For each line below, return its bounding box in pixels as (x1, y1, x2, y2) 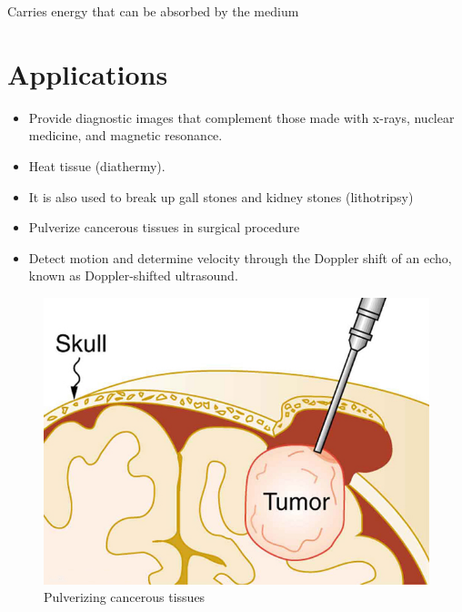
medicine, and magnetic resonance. (28, 126, 223, 145)
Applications (7, 55, 168, 92)
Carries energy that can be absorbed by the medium (7, 2, 299, 20)
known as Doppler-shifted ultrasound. (28, 266, 238, 285)
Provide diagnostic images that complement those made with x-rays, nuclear (28, 107, 455, 127)
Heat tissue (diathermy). (28, 156, 166, 175)
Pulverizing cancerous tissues (44, 587, 206, 607)
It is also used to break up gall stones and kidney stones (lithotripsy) (28, 187, 414, 206)
